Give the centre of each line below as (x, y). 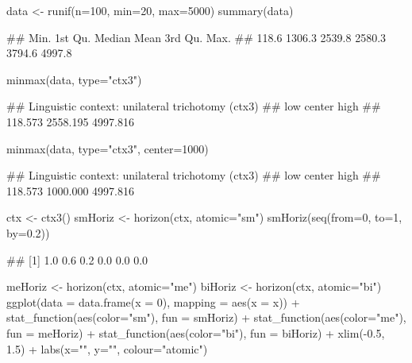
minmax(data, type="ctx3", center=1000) (108, 148)
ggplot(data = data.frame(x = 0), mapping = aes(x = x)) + (153, 301)
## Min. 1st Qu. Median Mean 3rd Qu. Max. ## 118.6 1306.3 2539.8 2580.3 (196, 37)
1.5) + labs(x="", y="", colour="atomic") (107, 348)
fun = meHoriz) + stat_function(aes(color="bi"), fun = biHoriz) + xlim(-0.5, (196, 332)
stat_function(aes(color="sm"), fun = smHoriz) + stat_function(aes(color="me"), (206, 317)
